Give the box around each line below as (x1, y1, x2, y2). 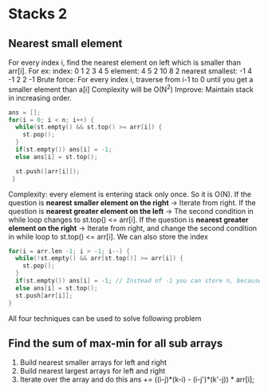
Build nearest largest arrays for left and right (19, 366, 166, 376)
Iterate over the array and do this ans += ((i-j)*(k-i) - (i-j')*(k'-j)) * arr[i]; (19, 374, 255, 384)
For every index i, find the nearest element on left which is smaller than (8, 57, 242, 67)
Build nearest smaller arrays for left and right (19, 358, 167, 367)
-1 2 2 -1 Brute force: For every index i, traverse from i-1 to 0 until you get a (8, 75, 254, 84)
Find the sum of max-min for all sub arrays (8, 336, 223, 350)
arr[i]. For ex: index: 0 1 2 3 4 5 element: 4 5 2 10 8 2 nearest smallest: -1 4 (8, 66, 253, 76)
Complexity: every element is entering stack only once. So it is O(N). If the (8, 189, 252, 199)
